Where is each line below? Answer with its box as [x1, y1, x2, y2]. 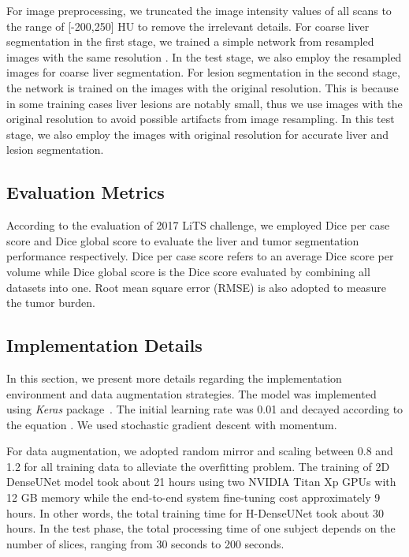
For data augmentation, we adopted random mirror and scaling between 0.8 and [6, 443, 393, 459]
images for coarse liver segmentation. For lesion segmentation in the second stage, [6, 64, 400, 80]
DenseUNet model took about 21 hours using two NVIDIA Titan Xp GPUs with [6, 473, 396, 490]
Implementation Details [6, 333, 203, 357]
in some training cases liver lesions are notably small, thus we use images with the [6, 95, 403, 111]
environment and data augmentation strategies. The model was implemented [6, 385, 377, 402]
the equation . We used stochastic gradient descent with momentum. [6, 416, 337, 432]
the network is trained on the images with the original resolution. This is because [6, 79, 399, 95]
